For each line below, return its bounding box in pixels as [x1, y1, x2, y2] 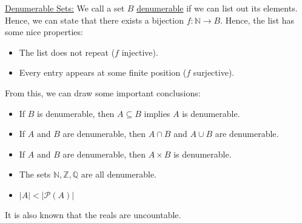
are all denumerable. [81, 168, 157, 181]
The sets [19, 168, 51, 181]
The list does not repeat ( [19, 45, 115, 58]
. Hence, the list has [220, 13, 295, 26]
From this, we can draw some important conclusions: [5, 86, 201, 99]
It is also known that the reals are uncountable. [5, 208, 181, 221]
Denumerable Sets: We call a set [5, 2, 125, 14]
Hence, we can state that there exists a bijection [5, 13, 184, 26]
